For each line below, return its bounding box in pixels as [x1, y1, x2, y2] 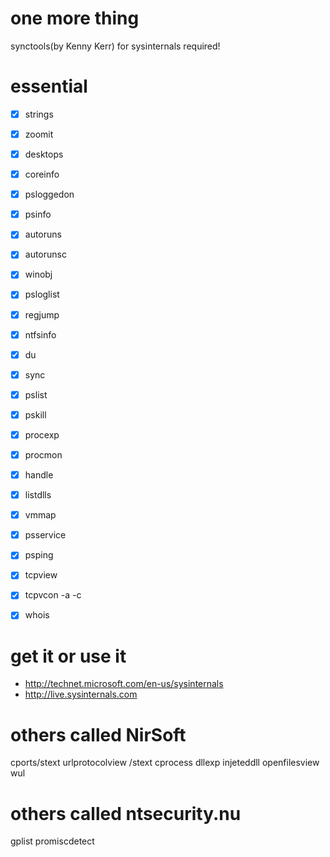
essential [10, 75, 88, 98]
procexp [24, 428, 60, 441]
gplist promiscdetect [10, 835, 95, 847]
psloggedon [24, 188, 75, 201]
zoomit [24, 128, 54, 140]
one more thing [10, 7, 140, 30]
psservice [24, 529, 67, 541]
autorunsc [24, 248, 67, 261]
